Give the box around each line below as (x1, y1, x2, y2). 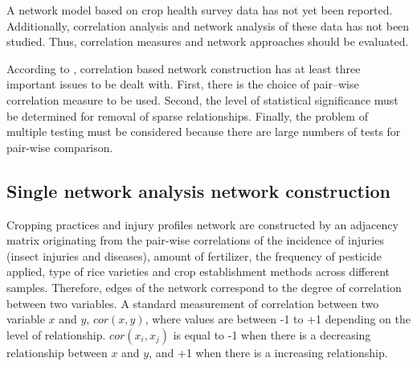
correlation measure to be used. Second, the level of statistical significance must (6, 91, 399, 108)
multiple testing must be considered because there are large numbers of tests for (6, 123, 401, 140)
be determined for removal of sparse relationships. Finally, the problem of (6, 107, 368, 124)
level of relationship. (6, 326, 106, 343)
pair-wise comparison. (6, 138, 113, 155)
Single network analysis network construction (6, 178, 391, 203)
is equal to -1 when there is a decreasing (173, 326, 371, 343)
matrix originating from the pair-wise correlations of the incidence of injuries (6, 232, 384, 249)
